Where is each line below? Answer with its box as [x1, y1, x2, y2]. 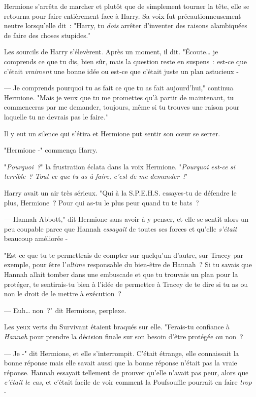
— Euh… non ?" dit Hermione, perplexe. [4, 305, 127, 315]
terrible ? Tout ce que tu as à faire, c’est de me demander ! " [4, 171, 188, 181]
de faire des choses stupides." [4, 30, 91, 40]
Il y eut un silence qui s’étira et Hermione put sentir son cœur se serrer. [4, 128, 220, 138]
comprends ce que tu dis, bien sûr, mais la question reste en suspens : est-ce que [4, 56, 247, 66]
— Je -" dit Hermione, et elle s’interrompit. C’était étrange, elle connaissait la [4, 348, 239, 358]
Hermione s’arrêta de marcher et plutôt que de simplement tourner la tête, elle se [4, 1, 250, 11]
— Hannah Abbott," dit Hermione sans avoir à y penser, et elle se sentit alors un [4, 214, 249, 224]
